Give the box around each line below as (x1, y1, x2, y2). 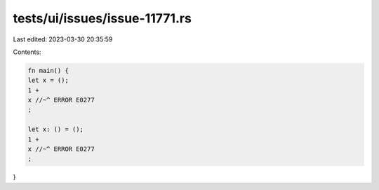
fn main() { (27, 67, 69, 74)
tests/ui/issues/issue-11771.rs (13, 11, 192, 26)
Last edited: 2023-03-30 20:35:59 (13, 35, 113, 43)
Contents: (13, 48, 41, 56)
